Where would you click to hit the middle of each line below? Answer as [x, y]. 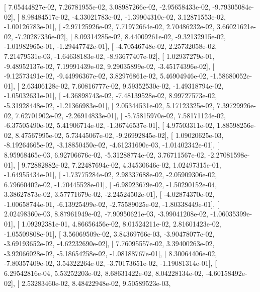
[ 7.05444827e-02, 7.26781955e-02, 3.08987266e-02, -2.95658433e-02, [107, 7]
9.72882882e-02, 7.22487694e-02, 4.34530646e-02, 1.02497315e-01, [121, 164]
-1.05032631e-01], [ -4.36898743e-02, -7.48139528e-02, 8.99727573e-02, [111, 95]
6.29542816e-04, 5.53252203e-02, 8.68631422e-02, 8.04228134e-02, [104, 273]
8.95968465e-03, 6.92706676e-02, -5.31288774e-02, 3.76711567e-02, [105, 154]
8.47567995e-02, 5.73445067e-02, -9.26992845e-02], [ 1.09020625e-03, [119, 135]
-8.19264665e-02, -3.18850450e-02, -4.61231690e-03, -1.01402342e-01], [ [112, 145]
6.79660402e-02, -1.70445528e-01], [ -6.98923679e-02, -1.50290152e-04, [111, 184]
